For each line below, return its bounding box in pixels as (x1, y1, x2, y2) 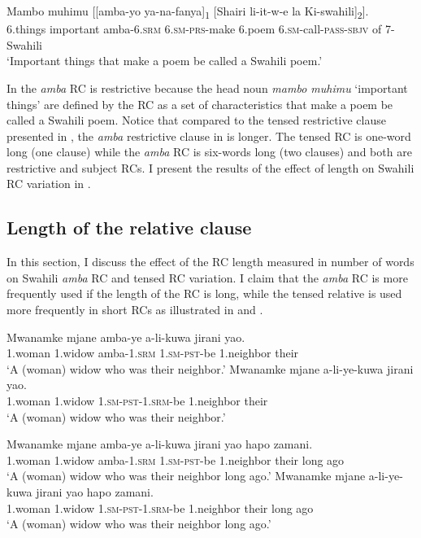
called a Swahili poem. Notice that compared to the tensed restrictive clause (7, 112, 386, 129)
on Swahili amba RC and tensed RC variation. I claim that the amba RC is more (7, 269, 408, 286)
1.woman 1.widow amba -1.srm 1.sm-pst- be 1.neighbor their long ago (7, 451, 345, 468)
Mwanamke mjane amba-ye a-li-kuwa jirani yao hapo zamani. (7, 435, 313, 453)
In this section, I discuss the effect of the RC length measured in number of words (7, 253, 414, 270)
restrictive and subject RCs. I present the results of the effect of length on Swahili (7, 159, 414, 176)
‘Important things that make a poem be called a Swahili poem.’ (7, 52, 323, 69)
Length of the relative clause (7, 215, 252, 240)
